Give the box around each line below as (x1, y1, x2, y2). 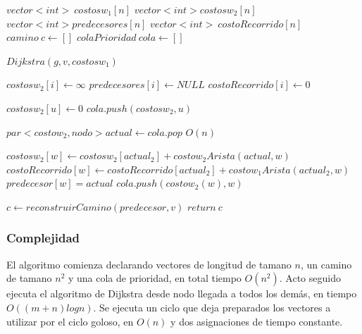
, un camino (300, 256, 352, 271)
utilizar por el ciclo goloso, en (6, 314, 134, 328)
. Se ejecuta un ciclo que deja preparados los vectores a (93, 299, 331, 314)
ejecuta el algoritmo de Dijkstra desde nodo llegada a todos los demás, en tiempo (6, 286, 357, 301)
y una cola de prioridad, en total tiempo (68, 271, 242, 285)
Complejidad (6, 229, 80, 247)
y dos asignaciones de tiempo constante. (170, 314, 343, 328)
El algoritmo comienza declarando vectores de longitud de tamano (6, 256, 292, 271)
